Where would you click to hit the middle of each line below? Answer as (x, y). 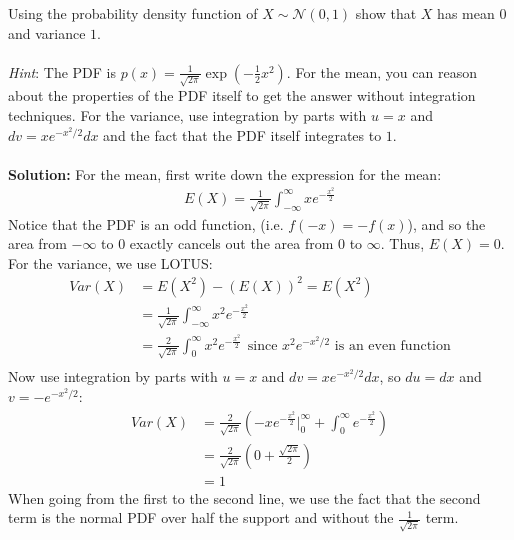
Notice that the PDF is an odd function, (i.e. (146, 223)
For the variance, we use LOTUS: (110, 262)
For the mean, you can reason (386, 71)
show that (386, 13)
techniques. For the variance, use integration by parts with (187, 115)
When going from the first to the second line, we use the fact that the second (244, 497)
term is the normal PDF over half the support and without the (201, 517)
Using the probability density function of (133, 13)
